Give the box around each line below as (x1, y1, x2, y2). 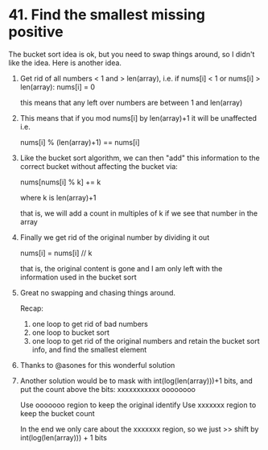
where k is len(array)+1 (19, 192, 97, 202)
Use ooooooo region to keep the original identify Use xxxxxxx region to (19, 400, 257, 410)
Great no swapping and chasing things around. (19, 287, 175, 297)
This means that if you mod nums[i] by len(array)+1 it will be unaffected (19, 113, 258, 122)
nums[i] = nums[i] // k (19, 248, 93, 258)
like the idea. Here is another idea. (8, 58, 122, 68)
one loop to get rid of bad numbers (31, 319, 149, 328)
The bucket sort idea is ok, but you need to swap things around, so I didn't (8, 49, 255, 59)
